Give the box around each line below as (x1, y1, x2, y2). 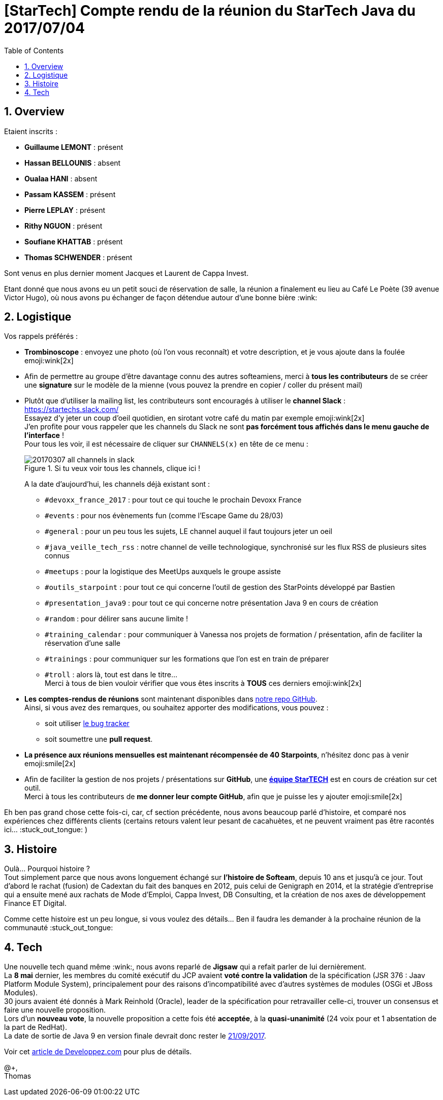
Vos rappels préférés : (4, 332, 78, 341)
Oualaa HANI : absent (24, 174, 98, 183)
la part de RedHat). (4, 1023, 67, 1032)
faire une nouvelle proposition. (4, 1005, 106, 1015)
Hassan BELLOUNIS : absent (24, 158, 121, 167)
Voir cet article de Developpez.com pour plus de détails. (4, 1047, 192, 1056)
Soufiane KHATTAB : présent (24, 237, 123, 246)
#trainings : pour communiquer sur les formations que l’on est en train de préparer (45, 654, 329, 664)
